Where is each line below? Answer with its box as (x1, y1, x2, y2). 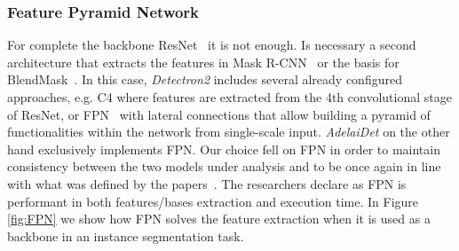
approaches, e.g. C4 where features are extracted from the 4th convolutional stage (7, 88, 452, 106)
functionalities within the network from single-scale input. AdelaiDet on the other (7, 122, 450, 141)
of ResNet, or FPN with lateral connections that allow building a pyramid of (7, 105, 431, 123)
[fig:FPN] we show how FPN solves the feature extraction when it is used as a (7, 209, 431, 228)
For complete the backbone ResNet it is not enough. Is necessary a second (7, 35, 416, 54)
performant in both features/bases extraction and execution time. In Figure (7, 192, 419, 210)
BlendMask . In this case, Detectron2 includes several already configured (7, 70, 402, 89)
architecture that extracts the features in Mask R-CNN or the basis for (7, 52, 400, 71)
